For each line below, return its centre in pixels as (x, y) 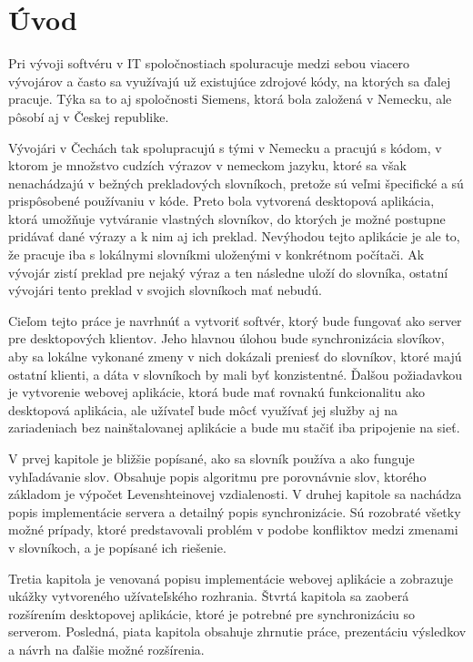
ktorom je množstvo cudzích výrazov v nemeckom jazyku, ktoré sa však (207, 165)
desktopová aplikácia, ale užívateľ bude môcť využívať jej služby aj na (203, 409)
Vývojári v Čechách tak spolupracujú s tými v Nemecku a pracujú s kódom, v (225, 147)
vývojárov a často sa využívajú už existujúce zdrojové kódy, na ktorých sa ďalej (230, 81)
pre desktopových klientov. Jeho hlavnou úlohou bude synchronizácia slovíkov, (226, 338)
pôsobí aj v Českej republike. (89, 116)
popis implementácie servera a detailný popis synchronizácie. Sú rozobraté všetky (235, 511)
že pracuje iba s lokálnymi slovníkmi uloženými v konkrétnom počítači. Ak (216, 255)
